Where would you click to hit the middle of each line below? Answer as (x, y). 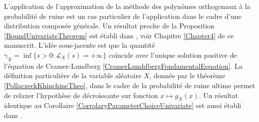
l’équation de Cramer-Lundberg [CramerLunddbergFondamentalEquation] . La (123, 65)
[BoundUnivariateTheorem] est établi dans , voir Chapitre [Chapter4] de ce (119, 35)
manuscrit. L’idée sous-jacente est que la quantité (80, 45)
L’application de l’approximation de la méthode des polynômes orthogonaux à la (127, 6)
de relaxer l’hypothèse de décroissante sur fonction (81, 95)
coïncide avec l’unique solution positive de (173, 55)
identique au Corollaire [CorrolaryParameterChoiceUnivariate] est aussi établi (123, 105)
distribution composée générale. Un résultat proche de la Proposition (109, 26)
